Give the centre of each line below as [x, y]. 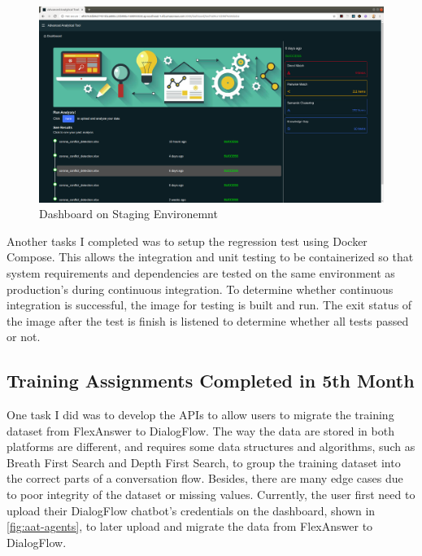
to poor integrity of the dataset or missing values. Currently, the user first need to [211, 495]
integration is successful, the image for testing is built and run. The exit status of [209, 305]
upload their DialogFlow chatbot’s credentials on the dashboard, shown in [191, 510]
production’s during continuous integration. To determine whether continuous [200, 289]
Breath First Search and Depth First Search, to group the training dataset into [204, 462]
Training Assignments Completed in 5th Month [211, 381]
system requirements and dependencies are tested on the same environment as [201, 272]
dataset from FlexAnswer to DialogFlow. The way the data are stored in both [200, 430]
